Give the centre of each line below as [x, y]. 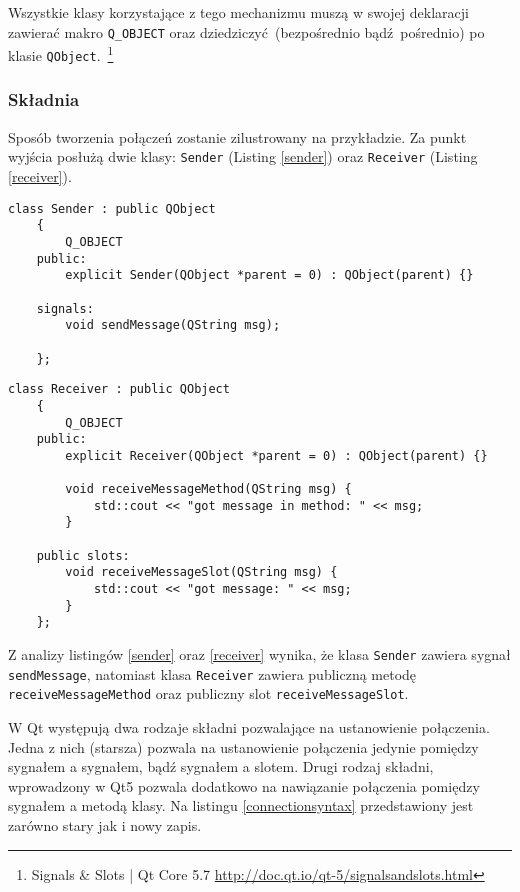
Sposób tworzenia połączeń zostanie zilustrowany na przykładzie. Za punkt [237, 136]
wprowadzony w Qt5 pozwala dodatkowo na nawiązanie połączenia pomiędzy [244, 785]
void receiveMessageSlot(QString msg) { [201, 572]
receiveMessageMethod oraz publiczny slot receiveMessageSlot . [208, 693]
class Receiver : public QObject [119, 389]
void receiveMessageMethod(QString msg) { [208, 489]
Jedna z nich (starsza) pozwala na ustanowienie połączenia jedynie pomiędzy [243, 746]
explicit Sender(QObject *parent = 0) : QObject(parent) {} [269, 275]
